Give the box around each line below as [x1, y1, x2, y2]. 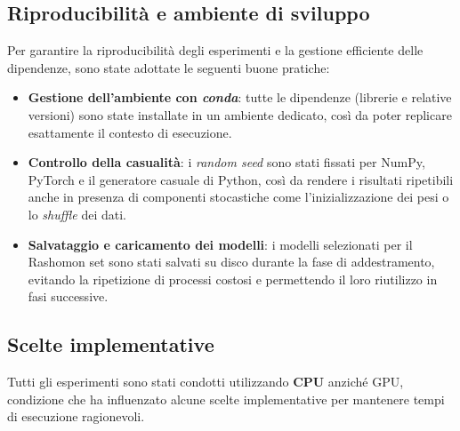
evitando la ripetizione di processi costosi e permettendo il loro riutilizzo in [28, 269, 438, 288]
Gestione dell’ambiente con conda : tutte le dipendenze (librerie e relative [28, 88, 452, 107]
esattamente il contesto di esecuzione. [28, 123, 232, 141]
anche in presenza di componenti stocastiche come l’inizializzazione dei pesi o [28, 188, 449, 206]
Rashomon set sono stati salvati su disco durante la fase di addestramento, [28, 252, 435, 271]
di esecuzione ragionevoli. [7, 407, 145, 426]
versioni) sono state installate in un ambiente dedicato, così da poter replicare [28, 105, 452, 124]
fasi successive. [28, 287, 109, 306]
